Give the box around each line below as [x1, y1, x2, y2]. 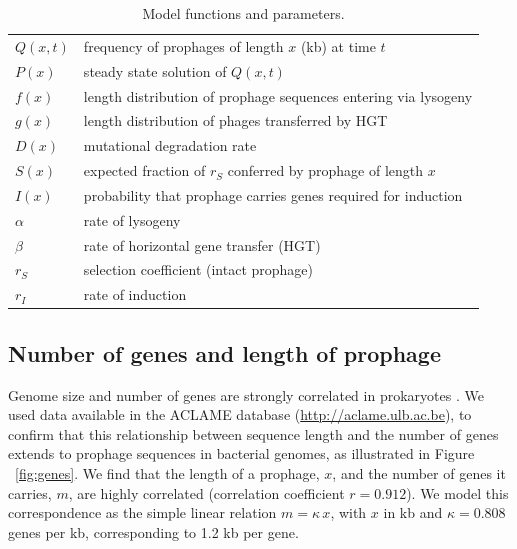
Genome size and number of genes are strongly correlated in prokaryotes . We [8, 384, 484, 405]
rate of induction [83, 284, 187, 305]
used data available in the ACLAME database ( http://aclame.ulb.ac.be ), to [8, 404, 472, 425]
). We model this [406, 482, 509, 503]
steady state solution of [83, 60, 227, 81]
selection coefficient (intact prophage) [83, 259, 314, 280]
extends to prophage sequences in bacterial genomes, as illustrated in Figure [8, 443, 475, 464]
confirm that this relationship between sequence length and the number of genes [8, 423, 499, 444]
